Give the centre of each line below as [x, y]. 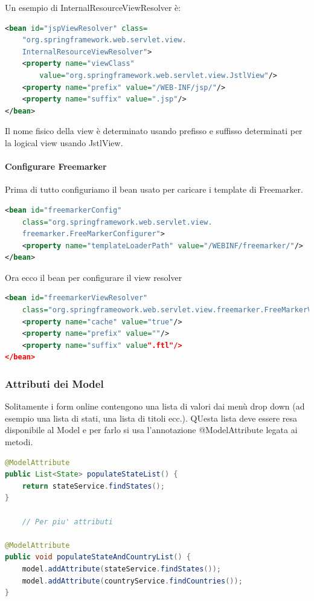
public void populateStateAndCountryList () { [98, 557]
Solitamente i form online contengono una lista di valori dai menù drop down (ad [155, 406]
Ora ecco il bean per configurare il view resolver [94, 277]
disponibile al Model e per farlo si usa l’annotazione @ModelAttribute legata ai [151, 430]
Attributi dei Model [54, 383]
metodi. [19, 442]
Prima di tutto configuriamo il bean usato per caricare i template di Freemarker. [154, 189]
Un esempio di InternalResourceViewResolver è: [93, 7]
